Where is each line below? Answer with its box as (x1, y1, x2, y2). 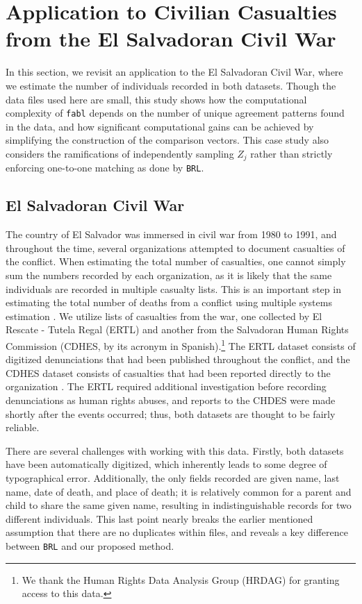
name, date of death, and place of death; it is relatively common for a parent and (6, 484, 352, 498)
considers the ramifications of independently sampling (6, 146, 234, 160)
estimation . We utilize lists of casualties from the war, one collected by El (6, 308, 322, 323)
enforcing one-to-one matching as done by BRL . (6, 160, 204, 175)
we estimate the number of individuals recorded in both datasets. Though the (6, 78, 336, 92)
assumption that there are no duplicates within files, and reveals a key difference (6, 525, 348, 539)
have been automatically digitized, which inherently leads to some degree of (6, 457, 327, 471)
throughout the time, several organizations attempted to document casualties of (6, 240, 345, 255)
